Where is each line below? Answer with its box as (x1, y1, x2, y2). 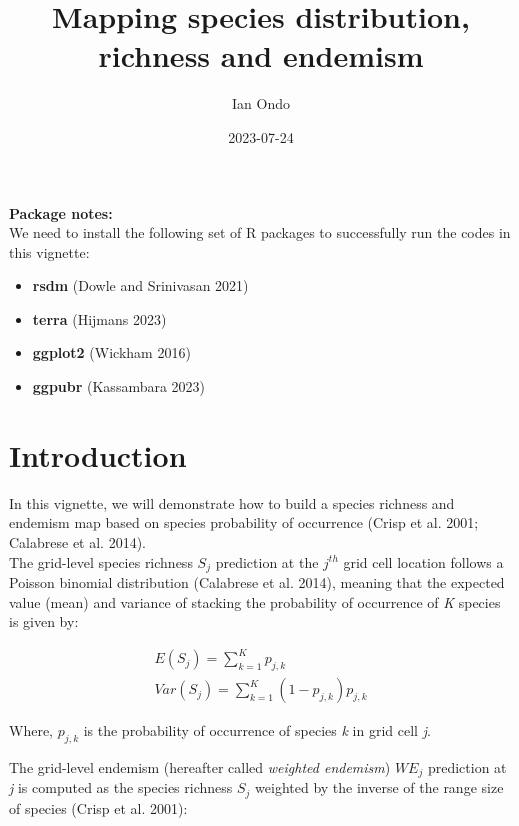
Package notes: (9, 202, 113, 223)
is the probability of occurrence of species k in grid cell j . (83, 720, 431, 741)
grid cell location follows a (343, 551, 504, 572)
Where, (9, 720, 53, 741)
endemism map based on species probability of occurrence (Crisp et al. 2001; (9, 512, 479, 533)
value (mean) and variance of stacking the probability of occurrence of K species (9, 591, 501, 612)
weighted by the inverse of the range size (255, 777, 504, 798)
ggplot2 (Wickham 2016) (32, 342, 191, 363)
